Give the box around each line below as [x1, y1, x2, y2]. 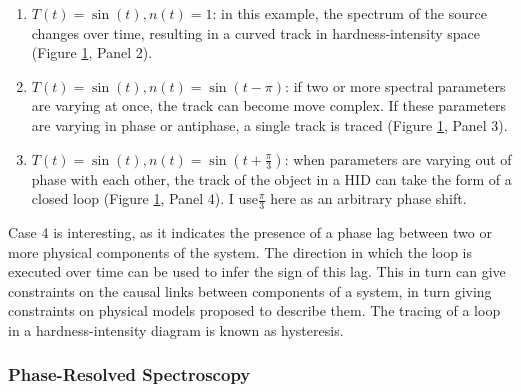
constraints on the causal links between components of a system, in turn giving [8, 280, 492, 301]
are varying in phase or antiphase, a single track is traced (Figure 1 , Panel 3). [31, 114, 508, 135]
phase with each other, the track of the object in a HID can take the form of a [31, 168, 512, 189]
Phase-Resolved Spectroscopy [8, 362, 251, 387]
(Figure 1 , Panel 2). [31, 42, 153, 63]
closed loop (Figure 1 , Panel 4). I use [31, 188, 258, 209]
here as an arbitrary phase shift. [270, 188, 467, 209]
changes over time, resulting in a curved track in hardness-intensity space [31, 22, 481, 43]
